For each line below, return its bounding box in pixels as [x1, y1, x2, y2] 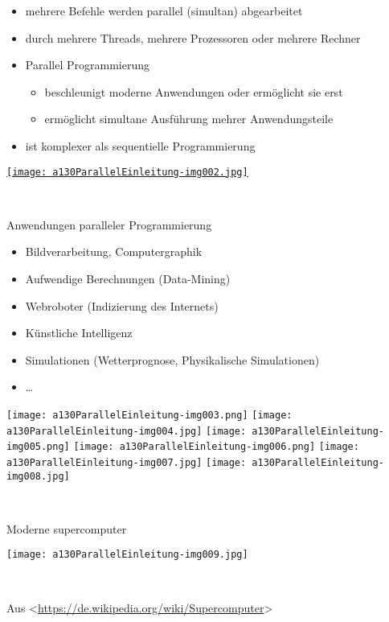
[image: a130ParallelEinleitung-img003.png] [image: [6, 409, 293, 421]
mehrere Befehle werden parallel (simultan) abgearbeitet [25, 2, 303, 19]
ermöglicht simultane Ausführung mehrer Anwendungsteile [44, 110, 334, 127]
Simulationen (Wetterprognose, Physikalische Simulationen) [25, 351, 320, 368]
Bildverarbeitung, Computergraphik [25, 243, 203, 260]
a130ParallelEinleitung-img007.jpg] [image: [6, 456, 247, 468]
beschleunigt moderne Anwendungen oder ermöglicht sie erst [44, 83, 343, 100]
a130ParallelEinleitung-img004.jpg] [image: [6, 425, 247, 437]
